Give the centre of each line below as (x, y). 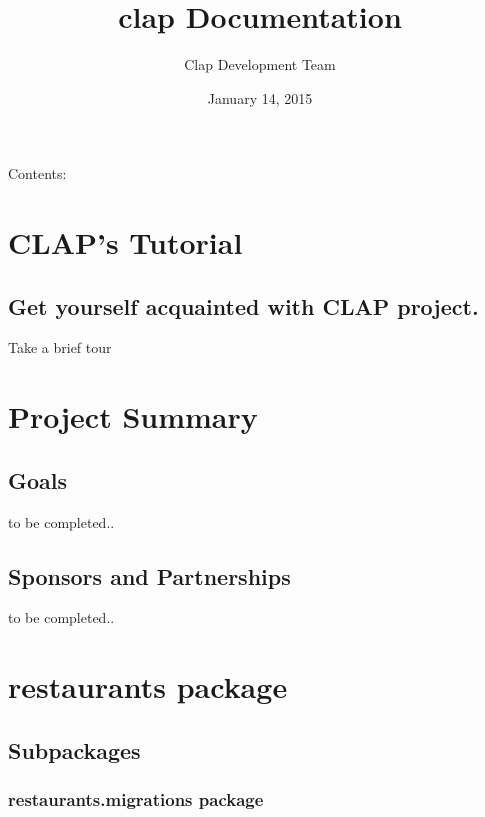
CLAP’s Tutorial (125, 242)
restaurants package (148, 686)
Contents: (37, 173)
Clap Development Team (260, 64)
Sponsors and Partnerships (149, 575)
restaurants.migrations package (136, 799)
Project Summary (133, 416)
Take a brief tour (60, 347)
